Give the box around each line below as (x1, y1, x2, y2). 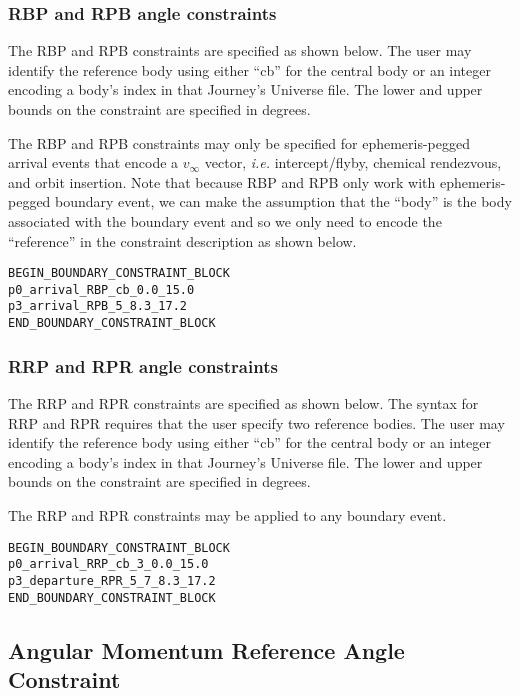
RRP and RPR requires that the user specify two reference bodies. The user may (8, 412, 505, 433)
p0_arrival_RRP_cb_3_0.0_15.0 (8, 557, 209, 572)
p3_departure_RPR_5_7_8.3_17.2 (8, 573, 216, 588)
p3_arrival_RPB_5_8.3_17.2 (8, 299, 187, 314)
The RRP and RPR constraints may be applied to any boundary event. (8, 504, 447, 525)
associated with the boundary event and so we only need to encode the (8, 210, 442, 231)
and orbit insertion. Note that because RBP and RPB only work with (8, 171, 436, 192)
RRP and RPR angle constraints (8, 353, 278, 378)
